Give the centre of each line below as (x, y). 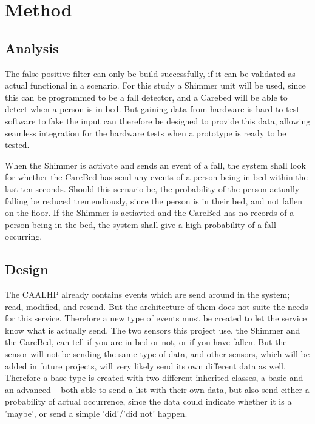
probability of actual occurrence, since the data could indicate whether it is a (148, 401)
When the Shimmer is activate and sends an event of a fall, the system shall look (155, 165)
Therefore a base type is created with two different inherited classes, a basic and (154, 378)
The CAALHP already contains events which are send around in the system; (147, 294)
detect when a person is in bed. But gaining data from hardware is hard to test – (156, 109)
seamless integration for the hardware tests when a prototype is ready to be (146, 133)
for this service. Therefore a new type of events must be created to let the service (156, 318)
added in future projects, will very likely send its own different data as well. (145, 365)
